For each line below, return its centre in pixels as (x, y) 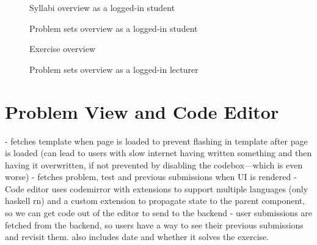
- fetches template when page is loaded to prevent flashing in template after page (156, 141)
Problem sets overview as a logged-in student (114, 28)
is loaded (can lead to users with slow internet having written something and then (158, 153)
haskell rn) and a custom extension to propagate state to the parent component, (155, 201)
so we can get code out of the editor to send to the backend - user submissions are (159, 213)
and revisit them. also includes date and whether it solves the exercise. (137, 237)
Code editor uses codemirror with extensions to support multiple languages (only (157, 188)
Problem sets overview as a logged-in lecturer (114, 69)
